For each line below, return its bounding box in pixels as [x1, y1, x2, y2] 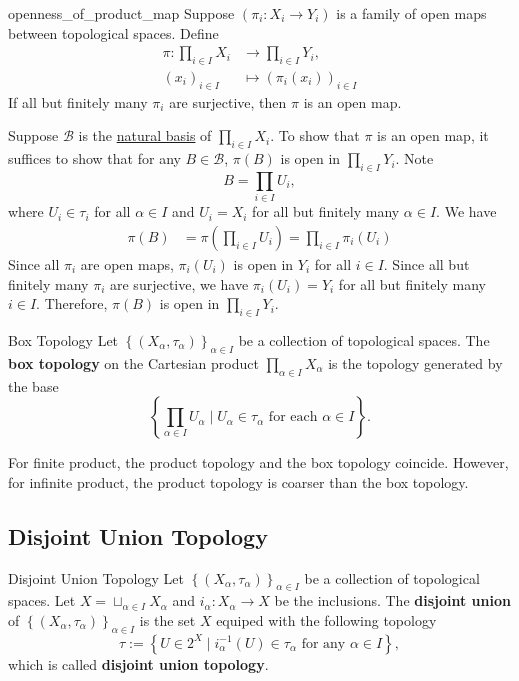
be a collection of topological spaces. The [238, 329, 490, 350]
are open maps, [80, 253, 174, 274]
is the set [139, 609, 196, 630]
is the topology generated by [328, 352, 503, 373]
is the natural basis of [78, 125, 212, 146]
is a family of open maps [336, 3, 487, 23]
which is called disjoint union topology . [8, 653, 269, 674]
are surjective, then [169, 91, 287, 112]
